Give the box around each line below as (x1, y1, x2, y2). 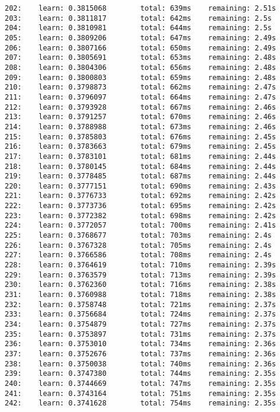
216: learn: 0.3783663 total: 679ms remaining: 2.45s (5, 142, 276, 151)
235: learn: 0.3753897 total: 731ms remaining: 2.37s (5, 330, 276, 338)
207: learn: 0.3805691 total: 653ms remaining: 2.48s (5, 53, 276, 62)
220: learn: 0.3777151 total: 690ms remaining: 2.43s (5, 181, 276, 190)
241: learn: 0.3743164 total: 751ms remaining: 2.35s (5, 389, 276, 398)
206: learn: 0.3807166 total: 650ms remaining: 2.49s (5, 43, 276, 52)
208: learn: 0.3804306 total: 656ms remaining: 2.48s (5, 63, 276, 72)
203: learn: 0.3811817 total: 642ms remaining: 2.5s (5, 14, 272, 23)
